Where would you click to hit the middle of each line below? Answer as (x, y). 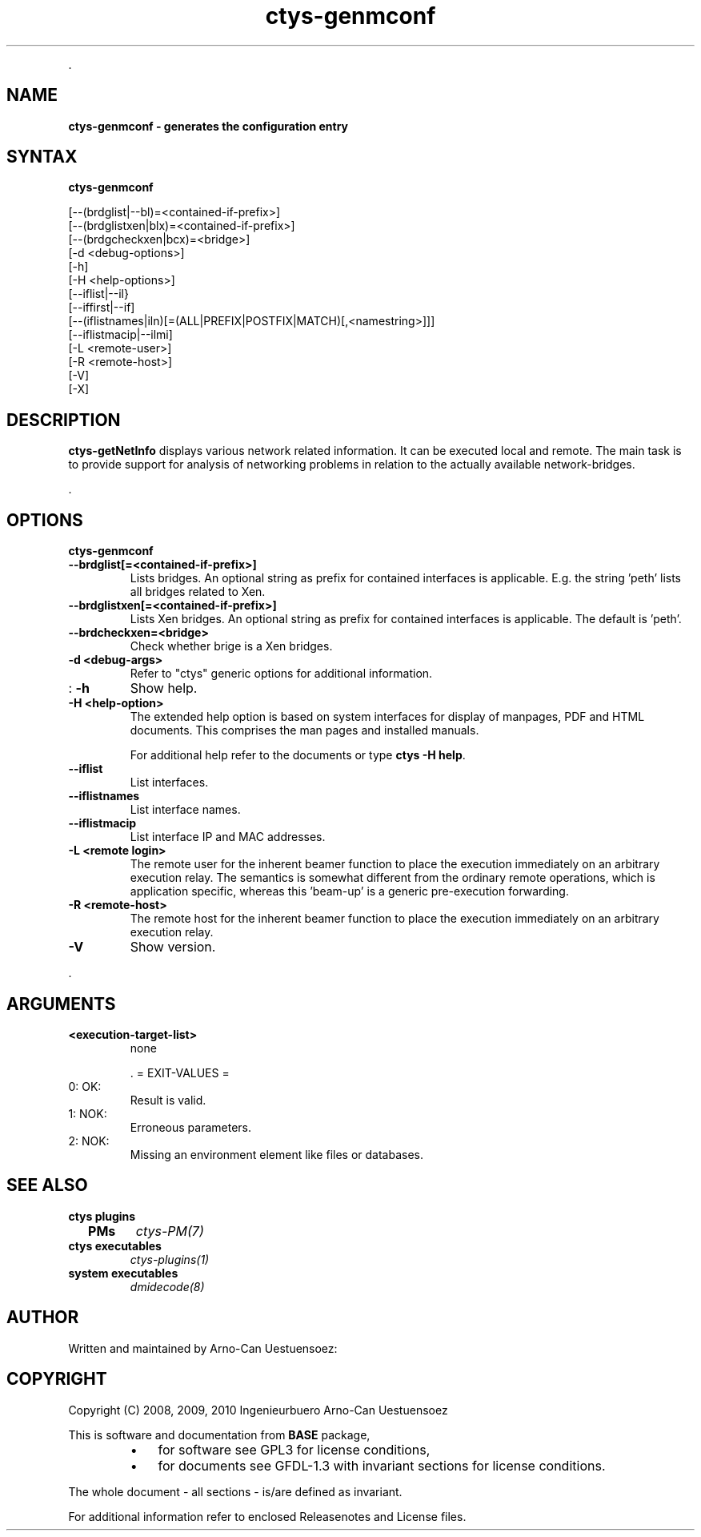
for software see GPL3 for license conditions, (294, 1449)
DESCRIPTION (64, 420)
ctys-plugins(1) (170, 1259)
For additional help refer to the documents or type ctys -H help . (298, 755)
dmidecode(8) (167, 1286)
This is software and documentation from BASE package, (219, 1434)
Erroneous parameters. (190, 1127)
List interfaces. (169, 783)
